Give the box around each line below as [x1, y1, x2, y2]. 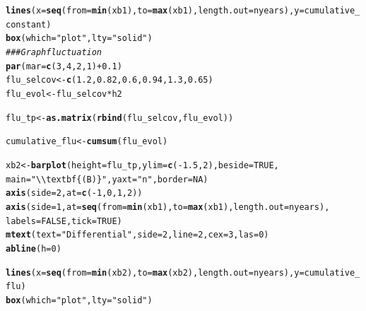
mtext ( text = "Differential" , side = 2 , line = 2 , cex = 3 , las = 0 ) [6, 230, 269, 240]
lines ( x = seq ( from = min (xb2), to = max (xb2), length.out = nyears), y [6, 267, 300, 278]
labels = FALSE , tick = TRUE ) [6, 216, 122, 226]
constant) [6, 19, 52, 30]
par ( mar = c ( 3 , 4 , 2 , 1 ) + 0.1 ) [6, 61, 122, 71]
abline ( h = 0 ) [6, 243, 61, 254]
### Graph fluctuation [6, 47, 102, 57]
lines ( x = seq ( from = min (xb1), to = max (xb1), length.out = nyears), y [6, 6, 300, 16]
